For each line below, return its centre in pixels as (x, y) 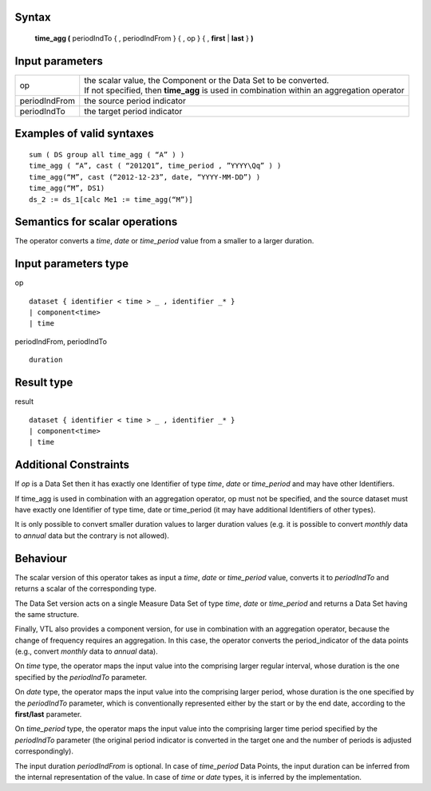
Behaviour (41, 558)
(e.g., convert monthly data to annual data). (87, 651)
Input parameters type (72, 264)
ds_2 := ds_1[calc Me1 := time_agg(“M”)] (111, 199)
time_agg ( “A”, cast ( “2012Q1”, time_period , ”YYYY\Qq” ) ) (155, 166)
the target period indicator (133, 111)
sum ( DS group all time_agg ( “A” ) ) (107, 154)
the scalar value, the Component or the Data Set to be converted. (207, 80)
